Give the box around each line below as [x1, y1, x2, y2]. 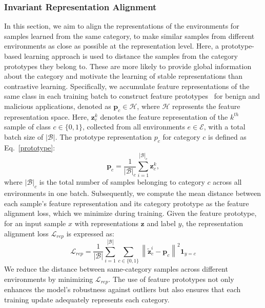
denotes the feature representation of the [100, 111, 228, 122]
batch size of [4, 131, 44, 142]
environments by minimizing [4, 273, 93, 284]
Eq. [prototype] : [4, 142, 55, 152]
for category [162, 131, 200, 142]
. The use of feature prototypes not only [108, 273, 234, 284]
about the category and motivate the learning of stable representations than [4, 71, 243, 81]
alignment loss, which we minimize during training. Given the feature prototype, [4, 208, 257, 218]
